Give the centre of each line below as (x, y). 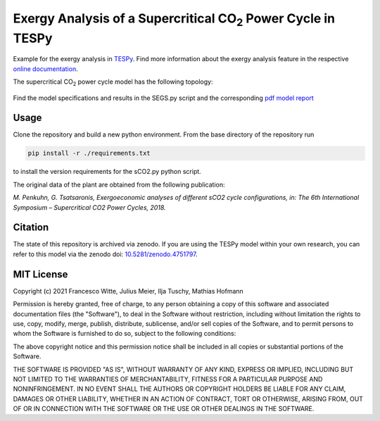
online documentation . (45, 69)
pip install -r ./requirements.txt (89, 153)
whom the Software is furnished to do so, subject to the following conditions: (125, 334)
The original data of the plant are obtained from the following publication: (119, 184)
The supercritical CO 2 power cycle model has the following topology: (113, 82)
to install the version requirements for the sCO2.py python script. (107, 172)
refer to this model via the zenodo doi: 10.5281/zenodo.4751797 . (105, 254)
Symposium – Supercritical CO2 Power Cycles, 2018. (89, 207)
